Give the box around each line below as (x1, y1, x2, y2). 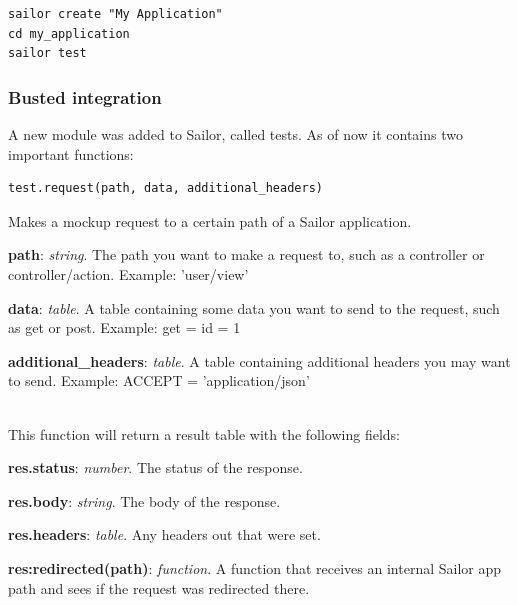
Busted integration (8, 84, 162, 109)
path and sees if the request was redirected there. (8, 577, 310, 598)
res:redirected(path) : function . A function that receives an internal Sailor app (8, 557, 502, 578)
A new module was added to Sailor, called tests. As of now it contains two (8, 124, 463, 144)
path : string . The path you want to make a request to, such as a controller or (8, 244, 485, 265)
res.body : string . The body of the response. (8, 490, 281, 511)
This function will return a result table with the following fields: (8, 423, 400, 444)
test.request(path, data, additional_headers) (8, 181, 323, 196)
